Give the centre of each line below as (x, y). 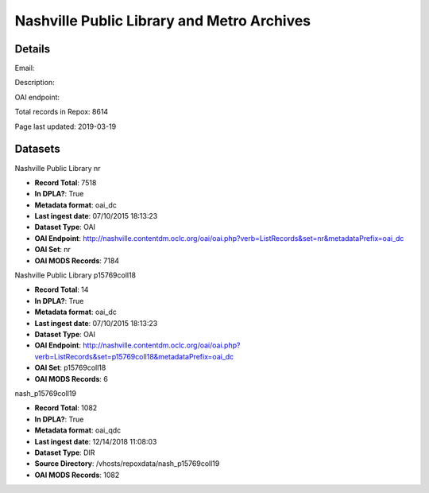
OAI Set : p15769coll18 (70, 368)
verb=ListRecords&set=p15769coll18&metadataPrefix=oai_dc (134, 356)
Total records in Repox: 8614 (62, 112)
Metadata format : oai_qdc (78, 430)
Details (33, 49)
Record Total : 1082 (66, 408)
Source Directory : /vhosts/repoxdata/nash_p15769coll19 (127, 464)
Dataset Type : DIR (65, 452)
